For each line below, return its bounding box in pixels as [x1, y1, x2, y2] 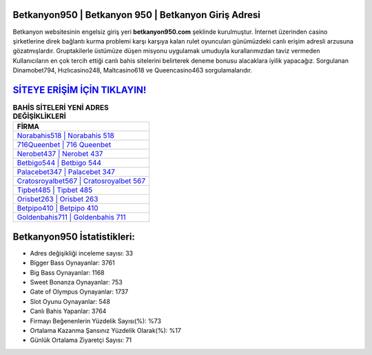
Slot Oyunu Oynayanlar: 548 [30, 297, 110, 305]
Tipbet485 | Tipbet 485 [17, 185, 93, 195]
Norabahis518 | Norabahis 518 [17, 131, 115, 141]
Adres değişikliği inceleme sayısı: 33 [30, 249, 134, 257]
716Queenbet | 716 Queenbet [17, 140, 112, 150]
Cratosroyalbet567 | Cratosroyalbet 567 [17, 176, 146, 186]
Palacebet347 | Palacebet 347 [17, 167, 115, 177]
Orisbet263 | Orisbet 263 [17, 194, 99, 204]
